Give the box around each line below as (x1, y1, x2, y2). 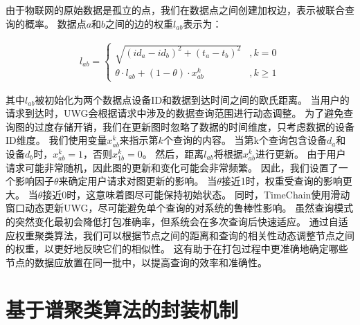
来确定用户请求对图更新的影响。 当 (58, 174, 217, 188)
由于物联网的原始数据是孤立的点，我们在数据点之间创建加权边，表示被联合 (6, 3, 345, 17)
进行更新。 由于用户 (255, 146, 346, 160)
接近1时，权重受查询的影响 (221, 174, 343, 188)
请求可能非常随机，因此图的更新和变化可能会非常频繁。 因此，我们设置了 (6, 160, 339, 174)
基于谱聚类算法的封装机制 (6, 295, 239, 324)
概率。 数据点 (24, 16, 87, 30)
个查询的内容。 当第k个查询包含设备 (163, 133, 327, 147)
